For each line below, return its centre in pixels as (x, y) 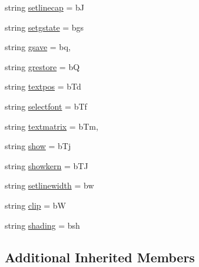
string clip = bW (35, 205)
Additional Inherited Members (100, 257)
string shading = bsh (42, 225)
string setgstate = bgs (44, 27)
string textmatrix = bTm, (52, 126)
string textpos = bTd (43, 86)
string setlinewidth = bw (49, 185)
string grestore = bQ (42, 66)
